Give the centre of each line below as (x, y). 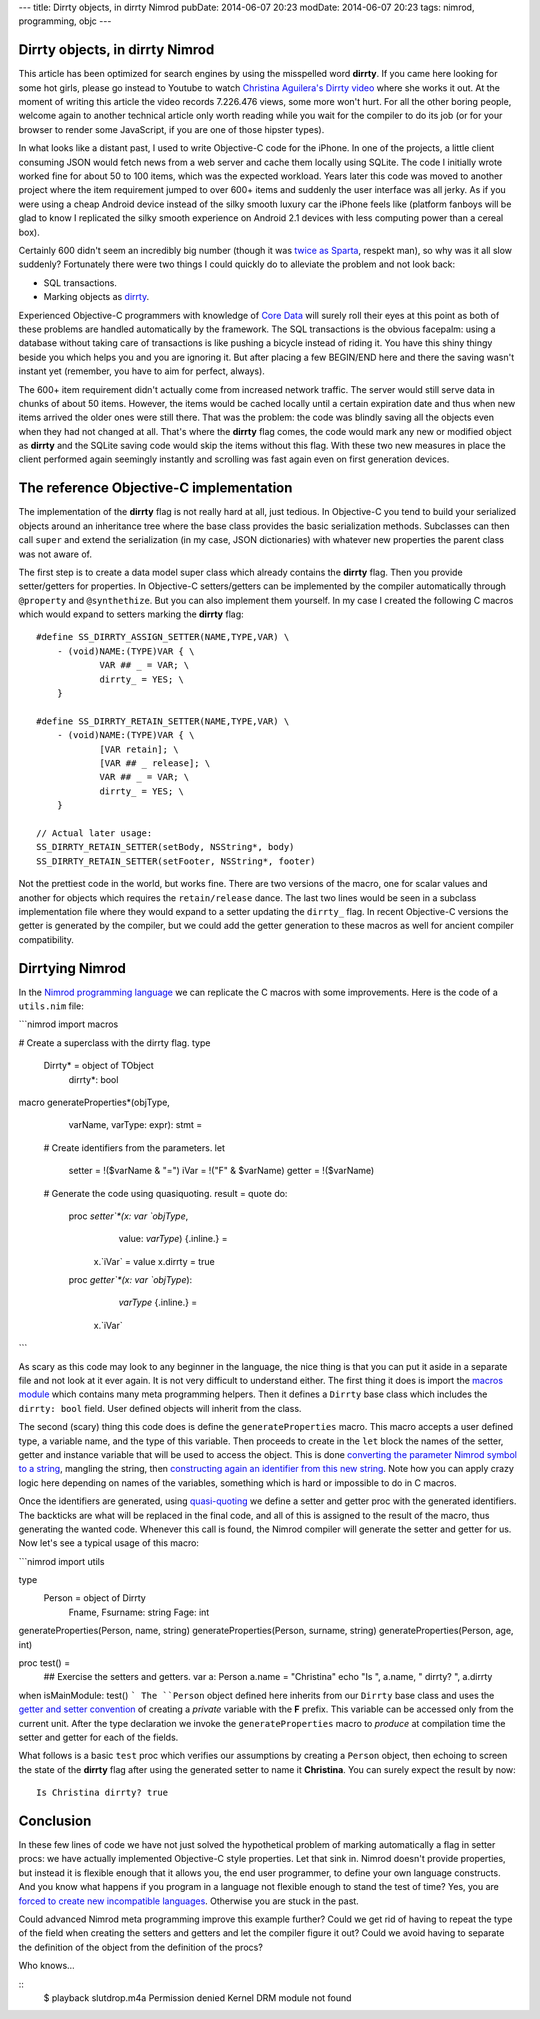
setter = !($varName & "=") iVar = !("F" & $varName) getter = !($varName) (221, 1171)
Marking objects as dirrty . (96, 297)
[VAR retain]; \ (139, 749)
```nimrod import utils (61, 1561)
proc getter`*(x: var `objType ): (130, 1280)
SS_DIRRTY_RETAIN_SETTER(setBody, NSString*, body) (165, 847)
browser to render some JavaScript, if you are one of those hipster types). (171, 129)
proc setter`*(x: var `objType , (128, 1216)
